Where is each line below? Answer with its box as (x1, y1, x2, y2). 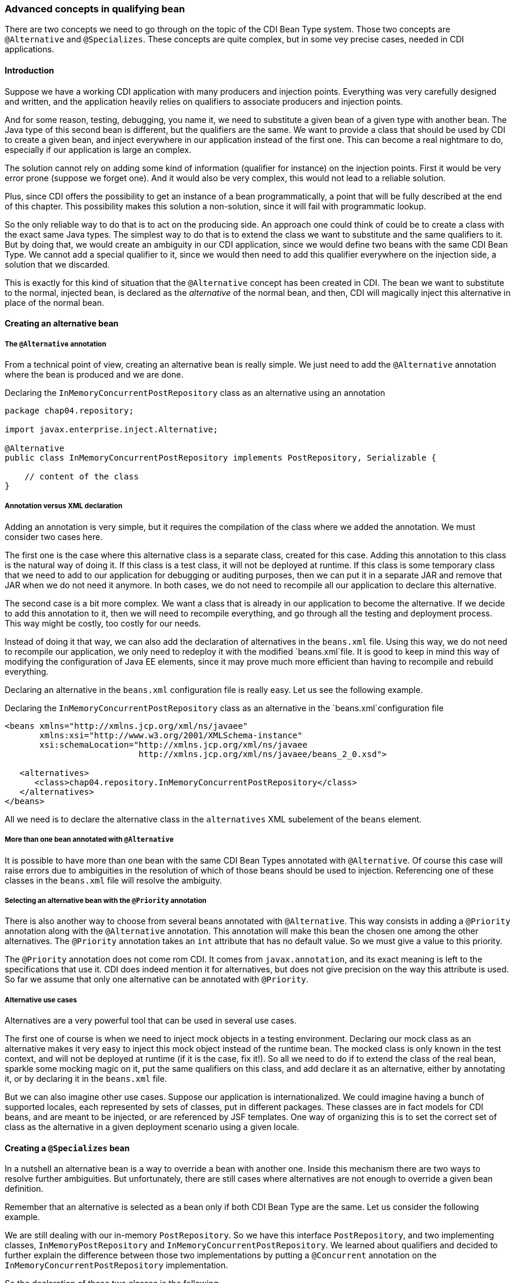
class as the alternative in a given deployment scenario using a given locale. (5, 1122, 300, 1132)
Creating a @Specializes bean (5, 1142, 130, 1153)
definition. (5, 1184, 44, 1194)
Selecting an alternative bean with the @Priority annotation (5, 896, 207, 905)
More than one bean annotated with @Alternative (5, 835, 174, 844)
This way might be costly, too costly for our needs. (5, 618, 201, 628)
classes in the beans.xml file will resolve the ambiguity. (5, 875, 222, 885)
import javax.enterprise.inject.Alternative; (5, 424, 218, 434)
